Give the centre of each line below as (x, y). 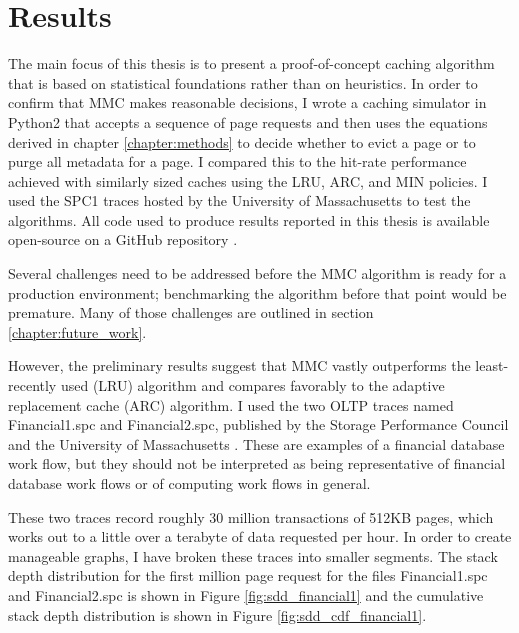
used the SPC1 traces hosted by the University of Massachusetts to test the (239, 200)
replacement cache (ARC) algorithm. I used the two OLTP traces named (231, 404)
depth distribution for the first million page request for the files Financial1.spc (248, 575)
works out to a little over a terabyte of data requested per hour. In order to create (260, 536)
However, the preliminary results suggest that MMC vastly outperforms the (239, 365)
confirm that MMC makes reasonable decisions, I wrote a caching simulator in (247, 102)
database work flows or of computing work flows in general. (189, 483)
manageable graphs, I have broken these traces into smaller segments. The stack (253, 555)
